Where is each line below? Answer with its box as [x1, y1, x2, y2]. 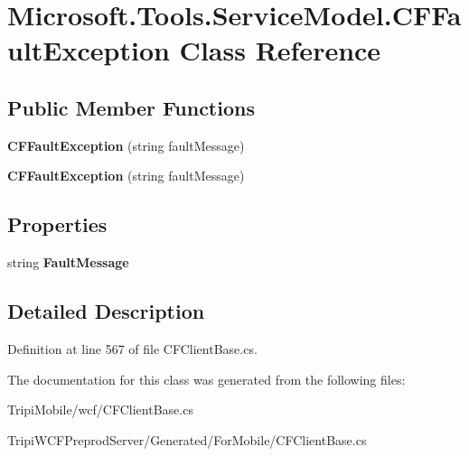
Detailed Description [7, 297, 205, 325]
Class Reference [179, 32, 381, 69]
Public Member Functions [7, 93, 255, 121]
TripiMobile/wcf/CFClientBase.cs [7, 400, 193, 419]
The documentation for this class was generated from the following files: [7, 369, 406, 388]
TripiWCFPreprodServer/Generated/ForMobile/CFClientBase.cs [7, 430, 367, 449]
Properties [7, 210, 108, 238]
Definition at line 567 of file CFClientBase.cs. [7, 339, 258, 358]
